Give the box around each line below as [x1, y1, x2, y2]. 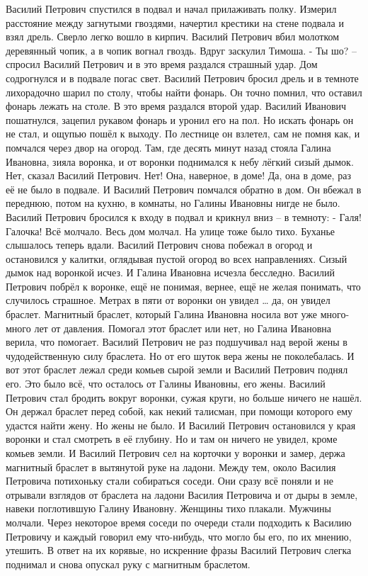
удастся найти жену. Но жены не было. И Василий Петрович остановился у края [6, 417, 356, 432]
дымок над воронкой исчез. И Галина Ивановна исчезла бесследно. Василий [6, 265, 335, 280]
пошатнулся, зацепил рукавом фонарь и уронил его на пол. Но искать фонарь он [6, 112, 354, 127]
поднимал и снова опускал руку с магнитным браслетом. [6, 556, 251, 571]
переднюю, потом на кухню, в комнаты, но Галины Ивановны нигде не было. [6, 196, 340, 210]
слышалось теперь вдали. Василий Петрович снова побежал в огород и [6, 237, 313, 252]
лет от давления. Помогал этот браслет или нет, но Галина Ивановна [34, 320, 332, 335]
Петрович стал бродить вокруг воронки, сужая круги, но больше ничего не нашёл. [6, 390, 362, 405]
